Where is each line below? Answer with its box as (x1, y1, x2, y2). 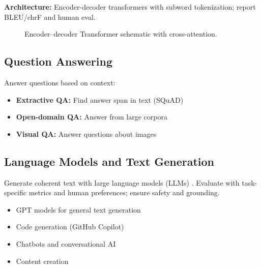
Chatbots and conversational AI (16, 238, 116, 249)
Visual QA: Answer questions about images (16, 128, 157, 139)
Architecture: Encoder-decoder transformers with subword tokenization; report (4, 2, 256, 12)
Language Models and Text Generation (4, 153, 215, 169)
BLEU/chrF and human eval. (4, 11, 96, 22)
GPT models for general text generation (16, 204, 141, 215)
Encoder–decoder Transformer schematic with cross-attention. (24, 28, 217, 39)
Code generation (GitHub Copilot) (16, 221, 124, 232)
